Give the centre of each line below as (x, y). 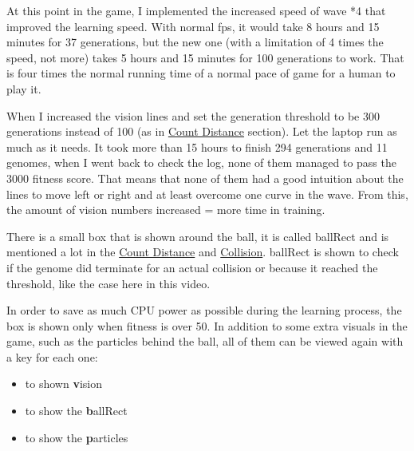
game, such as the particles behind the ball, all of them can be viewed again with (205, 341)
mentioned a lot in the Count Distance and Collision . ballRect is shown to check (203, 252)
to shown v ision (63, 384)
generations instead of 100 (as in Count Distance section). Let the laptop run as (202, 131)
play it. (24, 88)
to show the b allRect (76, 411)
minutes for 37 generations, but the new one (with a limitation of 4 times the (195, 42)
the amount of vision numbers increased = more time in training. (166, 210)
